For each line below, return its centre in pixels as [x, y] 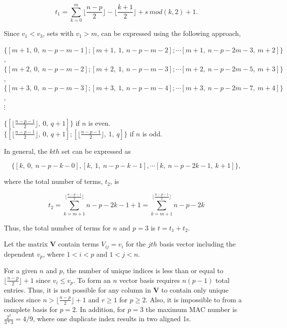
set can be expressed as [96, 151]
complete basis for [31, 309]
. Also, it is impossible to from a [194, 299]
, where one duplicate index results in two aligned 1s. [112, 319]
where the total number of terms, [54, 181]
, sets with [58, 33]
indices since [22, 299]
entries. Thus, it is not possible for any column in [78, 290]
